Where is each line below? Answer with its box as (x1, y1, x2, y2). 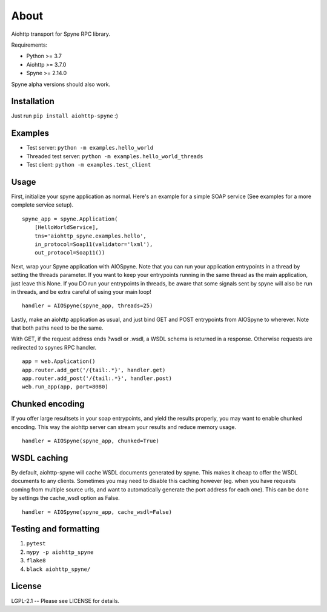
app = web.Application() (22, 358, 96, 365)
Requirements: (11, 41, 48, 48)
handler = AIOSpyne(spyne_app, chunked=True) (22, 437, 160, 445)
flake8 (26, 557, 46, 564)
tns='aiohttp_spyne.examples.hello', (34, 232, 147, 239)
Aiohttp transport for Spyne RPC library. (11, 30, 111, 38)
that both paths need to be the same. (11, 324, 104, 331)
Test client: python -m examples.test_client (26, 161, 151, 168)
